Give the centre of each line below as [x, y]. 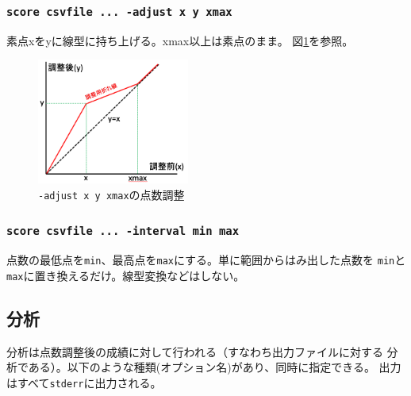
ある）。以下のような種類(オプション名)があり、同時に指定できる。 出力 [215, 367]
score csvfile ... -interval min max [123, 231]
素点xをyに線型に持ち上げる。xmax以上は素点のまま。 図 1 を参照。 [180, 40]
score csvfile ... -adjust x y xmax [119, 12]
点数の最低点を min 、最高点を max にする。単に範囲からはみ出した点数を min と [206, 260]
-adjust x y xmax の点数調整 [111, 194]
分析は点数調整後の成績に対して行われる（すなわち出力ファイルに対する [195, 351]
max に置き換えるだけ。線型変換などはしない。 [126, 275]
